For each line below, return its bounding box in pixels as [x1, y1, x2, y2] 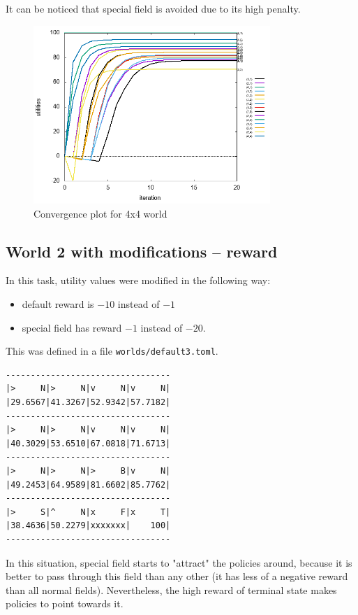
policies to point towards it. [6, 596, 124, 611]
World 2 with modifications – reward [6, 240, 278, 262]
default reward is [22, 296, 94, 311]
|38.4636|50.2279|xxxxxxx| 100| [6, 521, 171, 531]
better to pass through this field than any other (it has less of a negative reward [6, 569, 348, 584]
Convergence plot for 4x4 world [33, 206, 167, 220]
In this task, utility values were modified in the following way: [6, 273, 271, 288]
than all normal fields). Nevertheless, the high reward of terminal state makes [6, 582, 337, 597]
